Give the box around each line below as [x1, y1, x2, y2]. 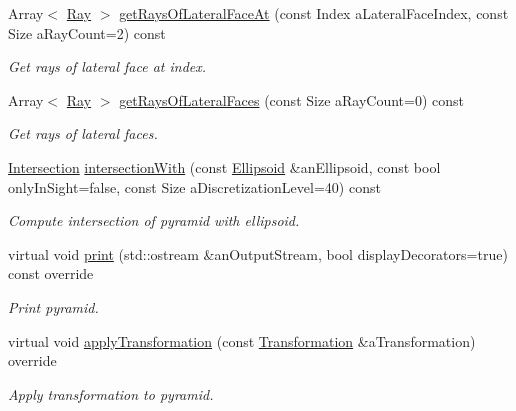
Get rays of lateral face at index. [8, 56, 207, 77]
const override [8, 263, 94, 284]
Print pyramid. [8, 296, 99, 317]
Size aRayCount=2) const [8, 22, 166, 43]
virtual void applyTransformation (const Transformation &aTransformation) [8, 330, 476, 351]
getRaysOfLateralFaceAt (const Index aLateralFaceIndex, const [119, 3, 509, 23]
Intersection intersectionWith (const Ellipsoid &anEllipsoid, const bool [8, 156, 441, 177]
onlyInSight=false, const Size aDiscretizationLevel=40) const [8, 176, 381, 197]
